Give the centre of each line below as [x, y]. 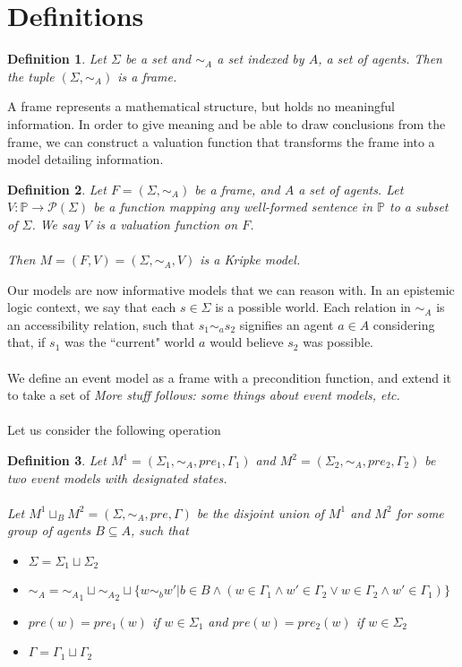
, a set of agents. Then [380, 59]
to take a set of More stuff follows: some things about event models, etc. [204, 395]
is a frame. [147, 76]
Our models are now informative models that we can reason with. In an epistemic [231, 289]
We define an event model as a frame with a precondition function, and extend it [230, 377]
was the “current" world [130, 342]
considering [404, 324]
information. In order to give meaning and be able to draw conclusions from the [227, 123]
